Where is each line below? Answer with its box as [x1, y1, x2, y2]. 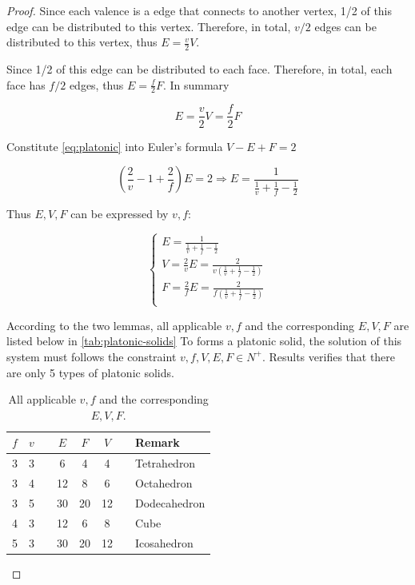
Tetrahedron [135, 455, 196, 472]
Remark [135, 434, 180, 451]
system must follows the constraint [6, 348, 177, 364]
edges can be [314, 18, 377, 34]
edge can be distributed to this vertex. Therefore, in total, [6, 18, 291, 34]
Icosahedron [135, 534, 194, 551]
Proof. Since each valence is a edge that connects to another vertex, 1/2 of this [6, 2, 393, 18]
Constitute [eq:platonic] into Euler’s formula [6, 137, 223, 154]
